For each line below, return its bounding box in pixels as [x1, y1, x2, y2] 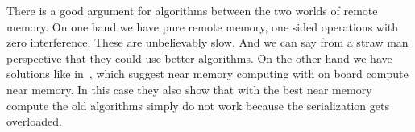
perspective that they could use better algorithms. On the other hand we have [6, 49, 392, 66]
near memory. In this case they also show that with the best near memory [6, 80, 372, 97]
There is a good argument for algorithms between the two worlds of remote [6, 2, 378, 19]
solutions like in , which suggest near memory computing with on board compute [6, 65, 409, 82]
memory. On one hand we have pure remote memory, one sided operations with [6, 18, 399, 35]
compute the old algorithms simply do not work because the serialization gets [6, 97, 389, 113]
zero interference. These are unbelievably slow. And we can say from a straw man [6, 34, 409, 51]
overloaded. [6, 113, 62, 130]
